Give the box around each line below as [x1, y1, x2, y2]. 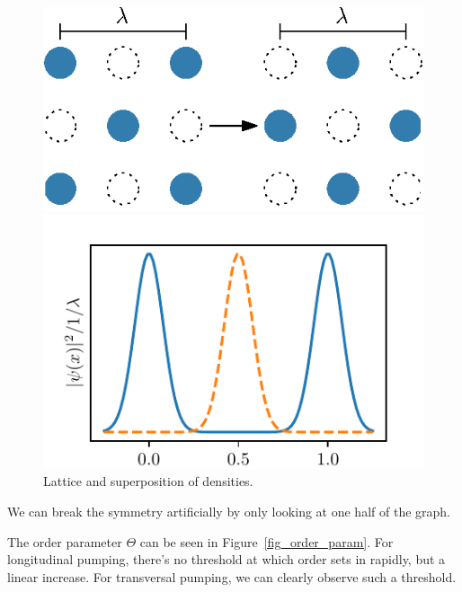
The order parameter [7, 532, 122, 551]
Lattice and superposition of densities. [43, 472, 253, 490]
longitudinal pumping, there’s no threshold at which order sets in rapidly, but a [7, 550, 446, 569]
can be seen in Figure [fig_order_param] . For [139, 532, 394, 551]
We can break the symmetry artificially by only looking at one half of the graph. [7, 501, 450, 520]
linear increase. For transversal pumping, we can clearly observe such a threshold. [7, 567, 457, 586]
